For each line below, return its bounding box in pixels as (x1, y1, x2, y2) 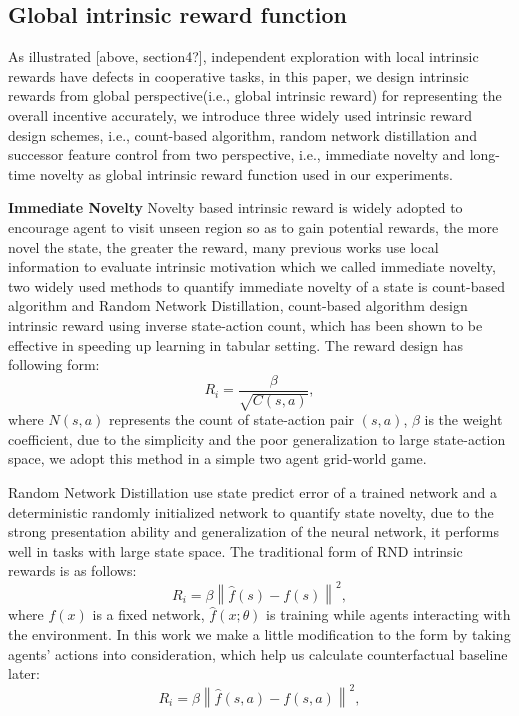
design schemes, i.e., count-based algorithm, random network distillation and (8, 124, 478, 145)
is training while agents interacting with (266, 604, 511, 625)
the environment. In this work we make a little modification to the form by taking (8, 624, 511, 644)
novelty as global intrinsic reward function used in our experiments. (39, 163, 454, 184)
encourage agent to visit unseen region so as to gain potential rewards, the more (8, 216, 499, 237)
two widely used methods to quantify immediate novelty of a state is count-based (8, 275, 505, 296)
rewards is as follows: (8, 560, 137, 581)
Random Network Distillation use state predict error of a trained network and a (8, 481, 497, 502)
